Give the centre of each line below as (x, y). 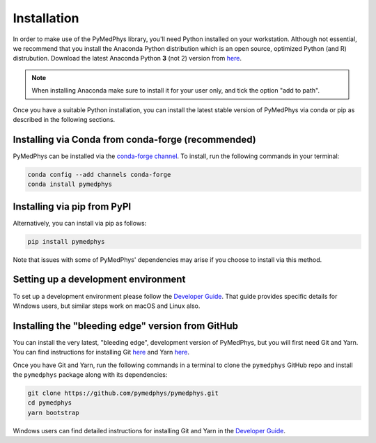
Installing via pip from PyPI (72, 207)
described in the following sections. (64, 119)
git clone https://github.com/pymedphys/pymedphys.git (123, 393)
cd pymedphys (50, 403)
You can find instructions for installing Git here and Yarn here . (101, 352)
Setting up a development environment (99, 280)
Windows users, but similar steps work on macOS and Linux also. (107, 306)
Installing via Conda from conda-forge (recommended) (135, 139)
